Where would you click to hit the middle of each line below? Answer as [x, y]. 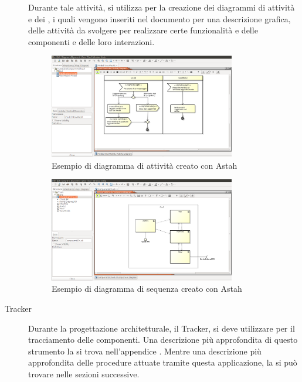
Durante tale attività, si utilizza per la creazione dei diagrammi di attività [162, 7]
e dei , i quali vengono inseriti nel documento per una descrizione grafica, [160, 18]
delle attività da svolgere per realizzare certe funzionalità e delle [143, 30]
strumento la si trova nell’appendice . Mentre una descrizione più [145, 351]
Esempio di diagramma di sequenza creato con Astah [147, 289]
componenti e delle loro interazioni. [91, 41]
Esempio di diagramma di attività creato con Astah [145, 165]
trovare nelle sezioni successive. [84, 374]
